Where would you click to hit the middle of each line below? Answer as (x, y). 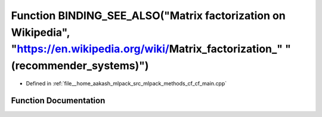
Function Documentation (58, 101)
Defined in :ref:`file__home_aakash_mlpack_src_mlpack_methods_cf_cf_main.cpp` (126, 83)
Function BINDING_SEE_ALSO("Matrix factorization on (148, 16)
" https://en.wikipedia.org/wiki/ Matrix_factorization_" (147, 49)
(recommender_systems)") (80, 66)
